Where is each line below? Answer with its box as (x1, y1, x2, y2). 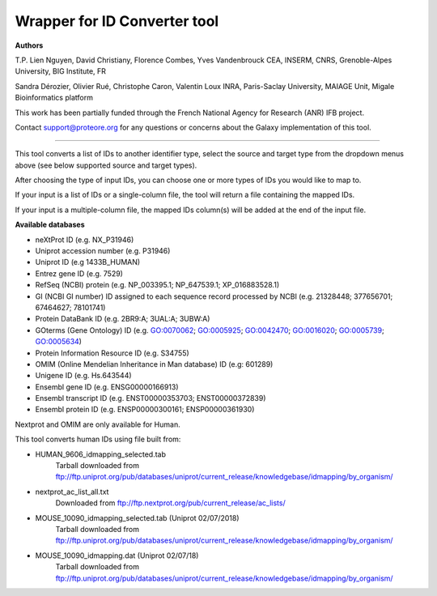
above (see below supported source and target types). (15, 160, 197, 170)
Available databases (15, 219, 85, 230)
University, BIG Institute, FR (15, 66, 107, 76)
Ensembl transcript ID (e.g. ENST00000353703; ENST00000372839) (35, 394, 266, 403)
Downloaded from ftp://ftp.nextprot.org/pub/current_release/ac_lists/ (55, 498, 286, 508)
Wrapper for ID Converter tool (15, 12, 219, 30)
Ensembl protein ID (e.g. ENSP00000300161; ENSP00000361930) (35, 405, 255, 415)
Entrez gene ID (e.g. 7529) (35, 268, 123, 279)
